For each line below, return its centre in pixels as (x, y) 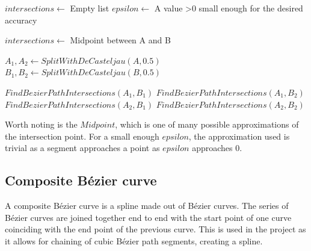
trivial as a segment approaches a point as (82, 148)
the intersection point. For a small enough (82, 136)
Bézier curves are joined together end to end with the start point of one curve (148, 217)
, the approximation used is (239, 136)
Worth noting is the (41, 124)
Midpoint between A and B (120, 40)
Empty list (90, 8)
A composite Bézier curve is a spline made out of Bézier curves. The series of (147, 206)
